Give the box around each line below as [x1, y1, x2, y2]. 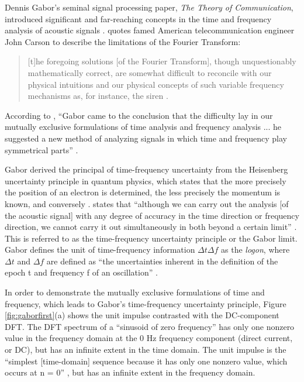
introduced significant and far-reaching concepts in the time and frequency [5, 12, 272, 25]
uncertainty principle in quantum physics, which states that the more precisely [5, 174, 286, 187]
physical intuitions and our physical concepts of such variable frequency [27, 78, 284, 90]
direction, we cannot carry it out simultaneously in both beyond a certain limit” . [5, 221, 297, 233]
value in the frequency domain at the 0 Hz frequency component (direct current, [5, 332, 293, 344]
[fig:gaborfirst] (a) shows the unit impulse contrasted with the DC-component [5, 309, 279, 321]
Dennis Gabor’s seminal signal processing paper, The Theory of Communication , [5, 1, 293, 13]
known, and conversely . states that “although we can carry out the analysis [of [5, 197, 289, 209]
